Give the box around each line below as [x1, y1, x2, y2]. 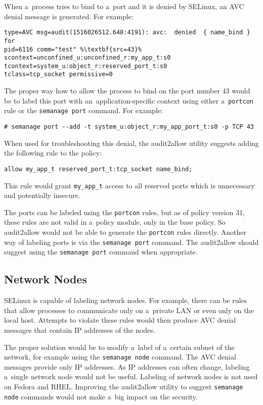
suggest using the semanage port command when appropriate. [4, 246, 198, 257]
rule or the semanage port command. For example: [4, 105, 163, 116]
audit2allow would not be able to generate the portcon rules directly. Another [4, 227, 246, 237]
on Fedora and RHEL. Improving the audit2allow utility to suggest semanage [4, 381, 243, 392]
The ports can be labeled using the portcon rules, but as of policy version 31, [4, 207, 245, 217]
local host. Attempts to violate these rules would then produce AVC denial [4, 315, 236, 325]
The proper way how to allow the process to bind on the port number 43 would [4, 85, 250, 96]
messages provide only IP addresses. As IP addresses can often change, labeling [4, 361, 250, 372]
